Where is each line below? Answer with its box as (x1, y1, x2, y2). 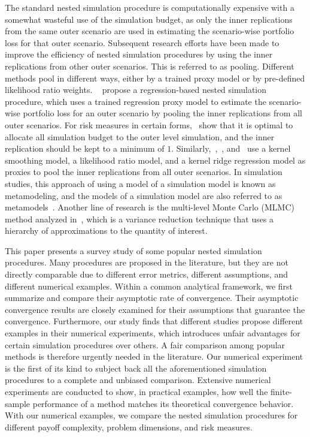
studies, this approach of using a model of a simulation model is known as (5, 177, 276, 189)
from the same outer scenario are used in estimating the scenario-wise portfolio (5, 25, 294, 37)
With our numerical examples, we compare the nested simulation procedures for (5, 409, 298, 421)
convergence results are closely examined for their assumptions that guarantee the (5, 303, 305, 315)
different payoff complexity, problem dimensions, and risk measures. (5, 420, 253, 433)
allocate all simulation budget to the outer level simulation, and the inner (5, 130, 275, 143)
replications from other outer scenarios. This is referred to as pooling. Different (5, 59, 294, 72)
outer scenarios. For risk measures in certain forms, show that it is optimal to (5, 118, 293, 131)
